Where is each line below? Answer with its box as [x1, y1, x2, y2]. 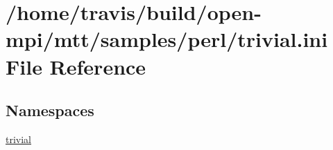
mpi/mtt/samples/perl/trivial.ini [6, 25, 328, 53]
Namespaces [6, 100, 94, 121]
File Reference [6, 52, 146, 80]
